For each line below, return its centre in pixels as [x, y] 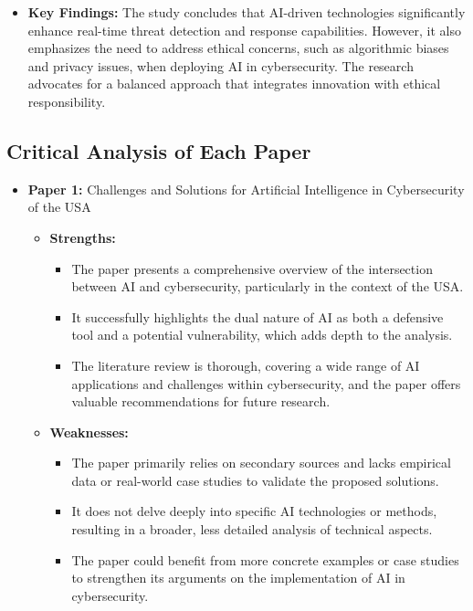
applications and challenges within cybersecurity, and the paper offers [266, 383]
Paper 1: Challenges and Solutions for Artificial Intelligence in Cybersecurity [246, 189]
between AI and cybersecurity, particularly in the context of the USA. [268, 286]
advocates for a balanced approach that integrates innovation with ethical [234, 84]
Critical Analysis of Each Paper [159, 150]
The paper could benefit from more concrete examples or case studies [265, 559]
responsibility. [67, 101]
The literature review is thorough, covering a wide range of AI [246, 365]
